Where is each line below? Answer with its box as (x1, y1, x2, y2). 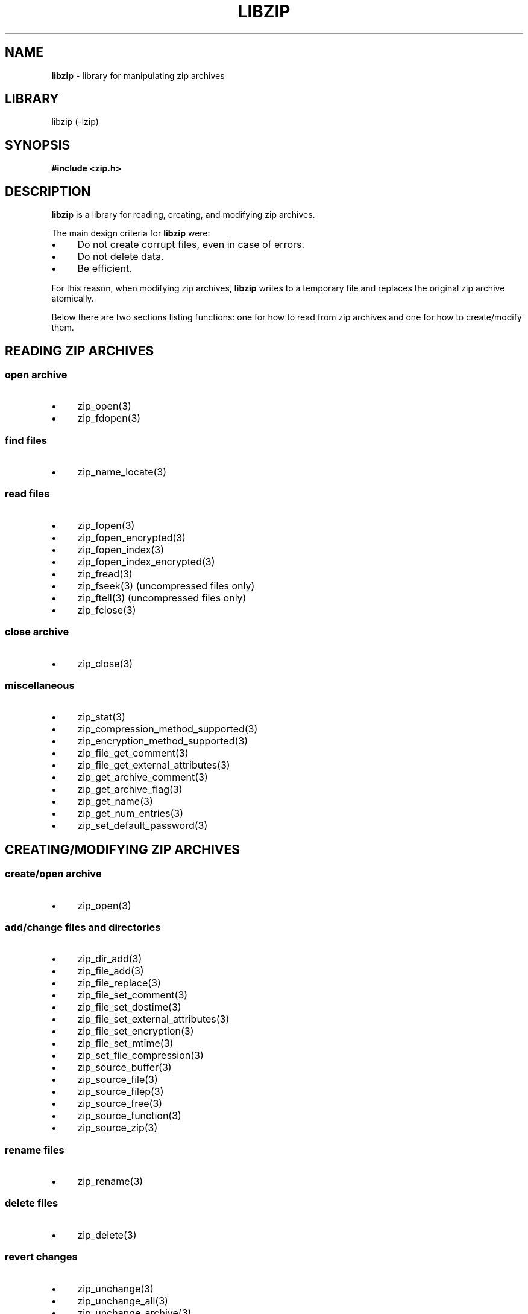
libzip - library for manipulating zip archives (51, 70, 225, 81)
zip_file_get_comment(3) (77, 747, 189, 760)
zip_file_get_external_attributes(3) (77, 759, 230, 772)
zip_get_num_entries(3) (77, 807, 184, 820)
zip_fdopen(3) (77, 412, 141, 425)
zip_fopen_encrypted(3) (77, 531, 186, 544)
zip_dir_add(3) (77, 953, 142, 965)
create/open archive (5, 868, 102, 880)
